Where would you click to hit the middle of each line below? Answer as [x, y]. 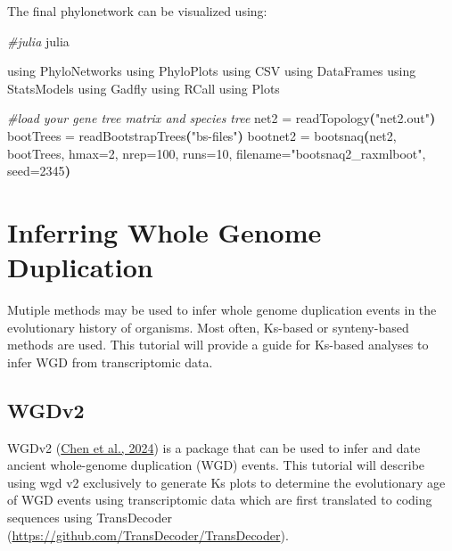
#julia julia [38, 41]
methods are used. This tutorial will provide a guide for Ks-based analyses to [218, 345]
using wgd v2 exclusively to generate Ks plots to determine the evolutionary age [226, 482]
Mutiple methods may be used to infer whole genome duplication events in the [222, 310]
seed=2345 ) [39, 171]
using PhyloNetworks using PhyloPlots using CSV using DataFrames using [212, 71]
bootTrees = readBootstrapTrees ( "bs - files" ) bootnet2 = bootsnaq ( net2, [202, 135]
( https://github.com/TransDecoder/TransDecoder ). [148, 535]
